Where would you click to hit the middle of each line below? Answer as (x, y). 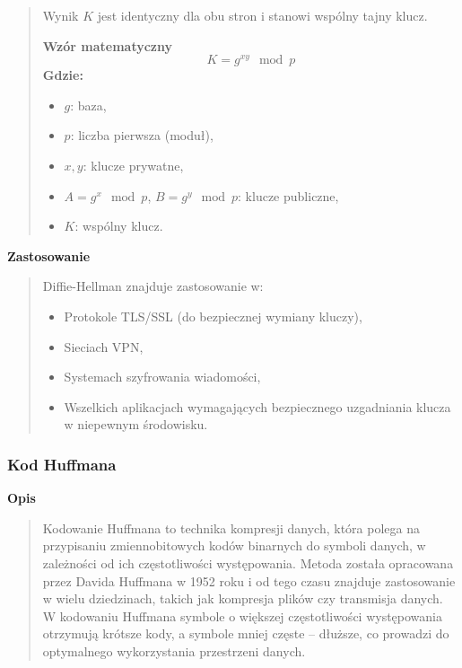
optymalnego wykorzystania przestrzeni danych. (174, 650)
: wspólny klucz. (119, 226)
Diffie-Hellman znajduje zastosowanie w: (153, 286)
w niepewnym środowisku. (136, 424)
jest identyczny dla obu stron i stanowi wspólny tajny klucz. (262, 15)
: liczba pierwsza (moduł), (142, 135)
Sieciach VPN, (104, 346)
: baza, (88, 105)
